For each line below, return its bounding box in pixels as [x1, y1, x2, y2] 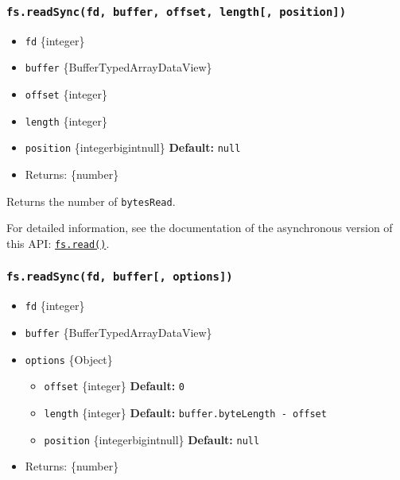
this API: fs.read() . [6, 234, 110, 251]
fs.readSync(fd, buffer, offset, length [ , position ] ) [6, 5, 347, 18]
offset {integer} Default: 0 [44, 377, 184, 394]
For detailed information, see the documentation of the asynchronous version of [6, 219, 393, 236]
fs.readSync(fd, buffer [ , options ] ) [6, 270, 233, 284]
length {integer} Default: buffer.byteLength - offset [44, 404, 327, 420]
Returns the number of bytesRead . [6, 192, 176, 209]
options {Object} [25, 350, 113, 367]
